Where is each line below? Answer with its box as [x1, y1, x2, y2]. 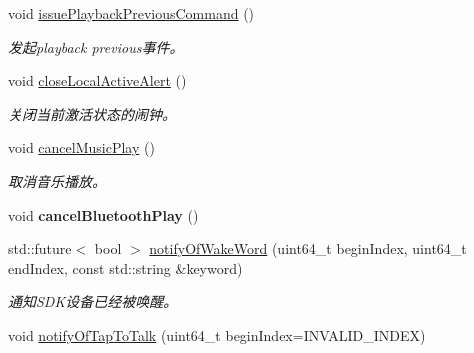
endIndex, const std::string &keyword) [8, 257, 243, 278]
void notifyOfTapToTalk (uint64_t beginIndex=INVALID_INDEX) [8, 324, 426, 345]
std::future [8, 238, 72, 259]
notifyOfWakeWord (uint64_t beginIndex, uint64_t [149, 238, 467, 259]
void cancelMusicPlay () [8, 137, 155, 158]
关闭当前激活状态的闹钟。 [8, 103, 176, 124]
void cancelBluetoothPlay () [8, 204, 199, 225]
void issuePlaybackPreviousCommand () [8, 3, 255, 23]
